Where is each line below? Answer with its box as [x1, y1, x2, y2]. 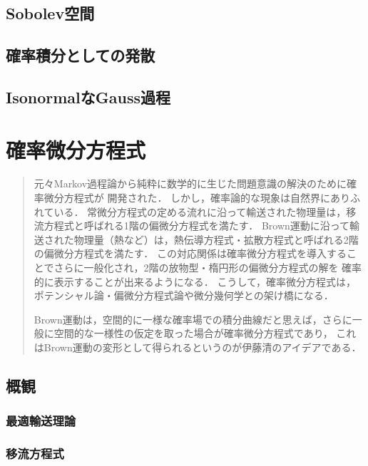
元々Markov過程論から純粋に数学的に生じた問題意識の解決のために [34, 176, 347, 191]
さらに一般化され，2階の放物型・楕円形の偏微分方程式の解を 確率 [53, 260, 362, 275]
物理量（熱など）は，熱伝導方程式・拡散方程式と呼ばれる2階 [73, 232, 359, 247]
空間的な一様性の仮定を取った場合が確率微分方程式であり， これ [53, 326, 357, 341]
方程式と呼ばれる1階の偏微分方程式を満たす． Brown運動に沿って [44, 218, 350, 233]
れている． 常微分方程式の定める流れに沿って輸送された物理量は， [34, 204, 347, 219]
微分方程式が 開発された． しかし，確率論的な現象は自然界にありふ [44, 190, 361, 205]
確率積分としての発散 [6, 44, 155, 66]
